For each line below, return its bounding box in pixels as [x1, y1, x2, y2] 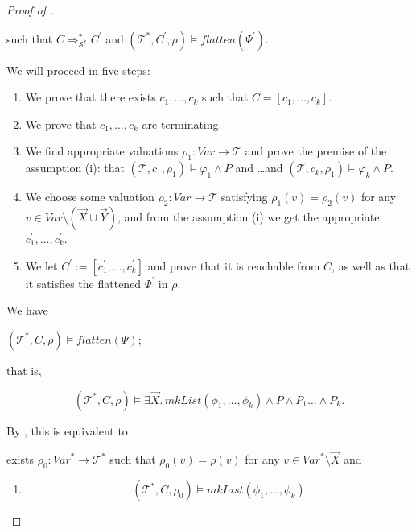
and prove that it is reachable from [147, 257, 320, 274]
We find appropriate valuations [25, 142, 179, 159]
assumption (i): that [25, 159, 125, 176]
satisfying [220, 188, 268, 205]
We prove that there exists [25, 89, 156, 105]
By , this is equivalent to [6, 422, 128, 439]
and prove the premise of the [245, 142, 387, 159]
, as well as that [332, 257, 410, 274]
